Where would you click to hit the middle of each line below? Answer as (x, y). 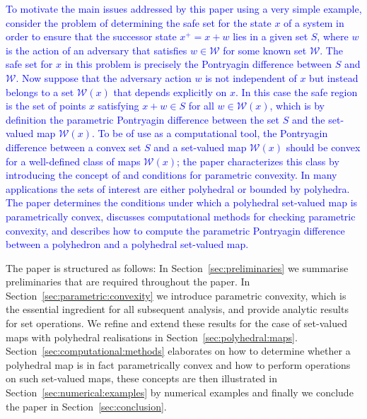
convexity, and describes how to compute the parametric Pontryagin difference (175, 230)
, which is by (297, 106)
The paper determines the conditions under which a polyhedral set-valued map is (182, 202)
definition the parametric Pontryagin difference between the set (142, 119)
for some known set (265, 50)
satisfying (118, 106)
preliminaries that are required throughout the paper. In (128, 282)
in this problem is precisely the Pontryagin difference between (198, 64)
